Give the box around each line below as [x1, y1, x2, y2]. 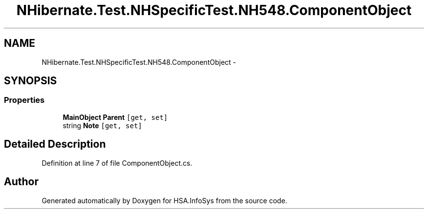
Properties [4, 95, 45, 105]
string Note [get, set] [63, 121, 142, 130]
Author [4, 175, 39, 188]
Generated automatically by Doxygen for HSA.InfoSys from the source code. [42, 196, 287, 205]
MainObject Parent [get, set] [63, 113, 168, 121]
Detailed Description [4, 138, 106, 151]
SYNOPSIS [4, 75, 57, 87]
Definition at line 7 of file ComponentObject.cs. [42, 158, 193, 167]
